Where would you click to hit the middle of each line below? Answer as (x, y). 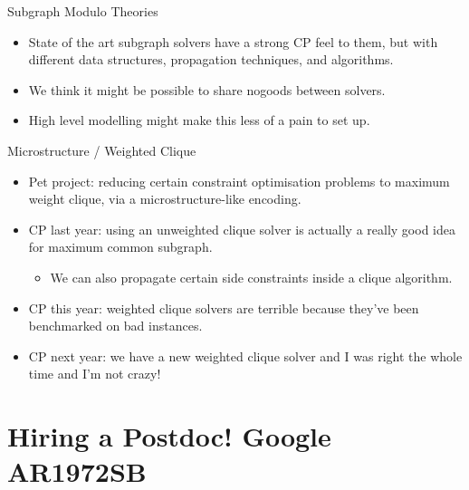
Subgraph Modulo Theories (83, 11)
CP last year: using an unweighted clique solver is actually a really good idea (242, 229)
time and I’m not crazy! (95, 374)
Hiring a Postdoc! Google (169, 436)
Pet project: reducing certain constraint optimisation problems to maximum (239, 181)
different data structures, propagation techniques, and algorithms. (211, 59)
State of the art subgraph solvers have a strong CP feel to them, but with (233, 41)
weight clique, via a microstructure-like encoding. (165, 199)
